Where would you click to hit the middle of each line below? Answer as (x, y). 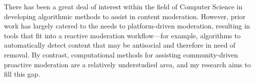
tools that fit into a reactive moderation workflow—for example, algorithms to (122, 35)
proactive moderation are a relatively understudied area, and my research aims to (127, 64)
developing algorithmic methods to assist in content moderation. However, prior (125, 16)
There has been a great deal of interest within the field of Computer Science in (123, 6)
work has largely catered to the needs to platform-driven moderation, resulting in (127, 26)
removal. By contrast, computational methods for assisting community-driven (121, 54)
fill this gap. (22, 74)
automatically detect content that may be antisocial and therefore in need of (120, 45)
